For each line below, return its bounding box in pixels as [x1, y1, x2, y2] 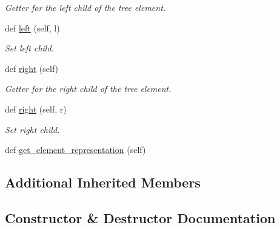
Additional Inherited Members [5, 173, 201, 192]
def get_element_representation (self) [5, 143, 146, 156]
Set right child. [5, 123, 60, 135]
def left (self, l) [5, 21, 60, 34]
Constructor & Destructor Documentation [5, 208, 276, 227]
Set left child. [5, 42, 54, 54]
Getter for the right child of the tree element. [5, 82, 172, 95]
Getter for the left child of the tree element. [5, 1, 166, 13]
